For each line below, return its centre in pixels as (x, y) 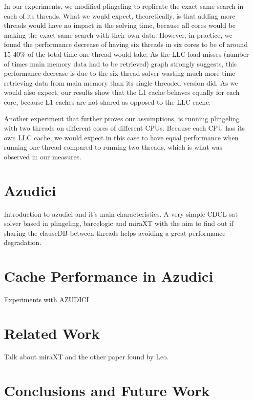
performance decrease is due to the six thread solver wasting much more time (120, 73)
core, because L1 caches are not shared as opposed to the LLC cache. (107, 101)
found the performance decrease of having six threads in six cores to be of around (126, 44)
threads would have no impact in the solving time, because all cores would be (120, 25)
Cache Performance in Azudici (109, 276)
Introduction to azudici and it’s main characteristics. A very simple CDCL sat (121, 213)
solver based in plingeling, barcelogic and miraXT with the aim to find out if (119, 223)
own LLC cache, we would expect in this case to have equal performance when (121, 137)
